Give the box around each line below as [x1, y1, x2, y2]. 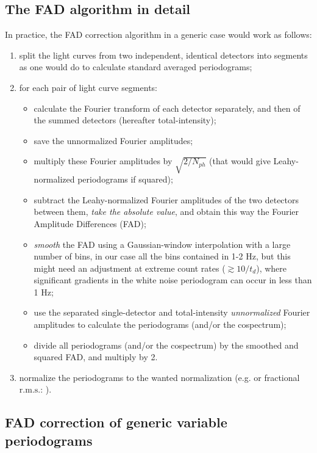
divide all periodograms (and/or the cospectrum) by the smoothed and [34, 338, 299, 351]
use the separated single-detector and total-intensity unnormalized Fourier [34, 306, 310, 319]
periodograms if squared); [77, 173, 173, 186]
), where [256, 261, 287, 274]
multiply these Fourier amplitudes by [34, 154, 173, 167]
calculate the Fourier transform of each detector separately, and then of [34, 101, 301, 114]
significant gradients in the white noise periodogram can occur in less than [34, 274, 312, 286]
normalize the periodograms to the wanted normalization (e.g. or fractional [19, 371, 300, 383]
